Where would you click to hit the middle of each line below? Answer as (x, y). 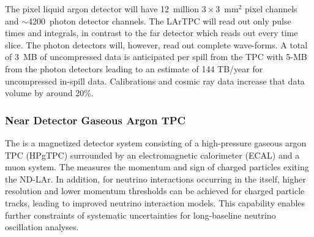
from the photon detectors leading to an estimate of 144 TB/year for (134, 68)
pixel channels (271, 9)
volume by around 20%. (49, 93)
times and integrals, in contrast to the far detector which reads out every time (151, 33)
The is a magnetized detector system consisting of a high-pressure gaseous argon (156, 142)
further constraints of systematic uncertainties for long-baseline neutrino (140, 215)
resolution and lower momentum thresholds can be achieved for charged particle (155, 191)
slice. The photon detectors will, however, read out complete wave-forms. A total (156, 44)
